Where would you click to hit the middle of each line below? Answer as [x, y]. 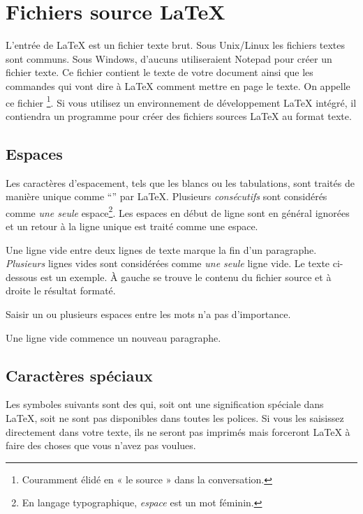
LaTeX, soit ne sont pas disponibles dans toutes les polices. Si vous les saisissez [175, 417]
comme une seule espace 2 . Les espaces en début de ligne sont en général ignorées [178, 211]
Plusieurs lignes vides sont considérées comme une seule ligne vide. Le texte [168, 263]
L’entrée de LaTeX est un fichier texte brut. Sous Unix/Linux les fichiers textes [176, 45]
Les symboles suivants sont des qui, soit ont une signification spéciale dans [165, 404]
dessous [22, 277]
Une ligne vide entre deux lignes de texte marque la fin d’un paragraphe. [161, 249]
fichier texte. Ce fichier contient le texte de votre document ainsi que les [160, 72]
